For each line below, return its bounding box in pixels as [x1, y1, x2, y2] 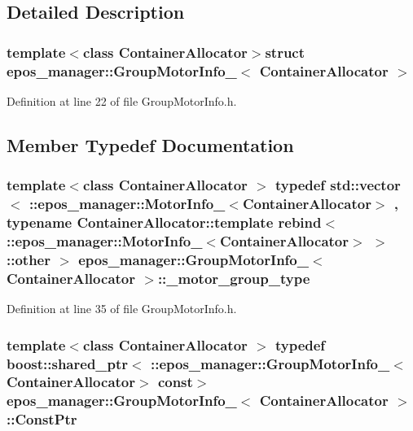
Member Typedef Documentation [7, 132, 294, 157]
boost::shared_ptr [7, 353, 129, 373]
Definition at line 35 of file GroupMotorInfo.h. [7, 300, 237, 317]
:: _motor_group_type [157, 268, 310, 288]
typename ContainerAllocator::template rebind [7, 212, 322, 233]
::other [7, 249, 51, 269]
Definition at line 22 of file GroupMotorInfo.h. [7, 92, 237, 109]
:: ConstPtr [7, 409, 77, 429]
